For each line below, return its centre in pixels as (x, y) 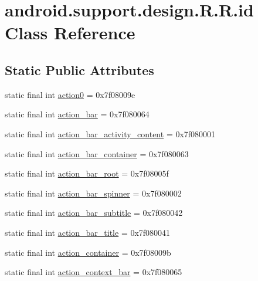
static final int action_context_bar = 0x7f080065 (94, 272)
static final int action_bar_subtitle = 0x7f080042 (94, 213)
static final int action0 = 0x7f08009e (70, 94)
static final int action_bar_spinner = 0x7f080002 (93, 193)
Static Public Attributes (79, 70)
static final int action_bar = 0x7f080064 (77, 114)
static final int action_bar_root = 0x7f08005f (87, 173)
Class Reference (70, 33)
